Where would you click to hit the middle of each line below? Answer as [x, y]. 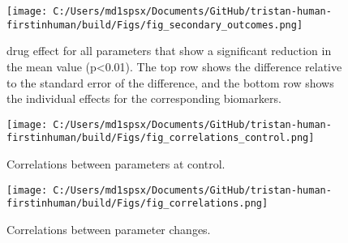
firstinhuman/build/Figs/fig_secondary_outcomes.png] [155, 25]
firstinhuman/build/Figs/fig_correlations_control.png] [161, 138]
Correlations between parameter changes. [109, 229]
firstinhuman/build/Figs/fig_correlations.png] [137, 204]
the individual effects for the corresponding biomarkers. [144, 98]
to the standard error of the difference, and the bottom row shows [170, 82]
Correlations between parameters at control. [116, 164]
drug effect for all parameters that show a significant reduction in [169, 51]
